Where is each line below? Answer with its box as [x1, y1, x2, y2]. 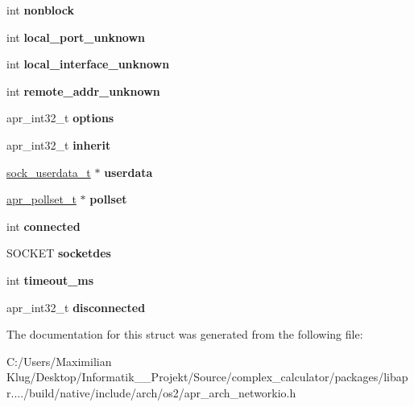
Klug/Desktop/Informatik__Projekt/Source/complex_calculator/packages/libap [6, 368, 408, 385]
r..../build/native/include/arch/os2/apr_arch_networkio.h [6, 384, 296, 401]
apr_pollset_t [6, 191, 77, 208]
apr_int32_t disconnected [6, 298, 146, 315]
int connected [6, 217, 81, 234]
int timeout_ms [6, 271, 94, 288]
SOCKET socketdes [6, 245, 111, 261]
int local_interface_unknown [6, 55, 170, 72]
